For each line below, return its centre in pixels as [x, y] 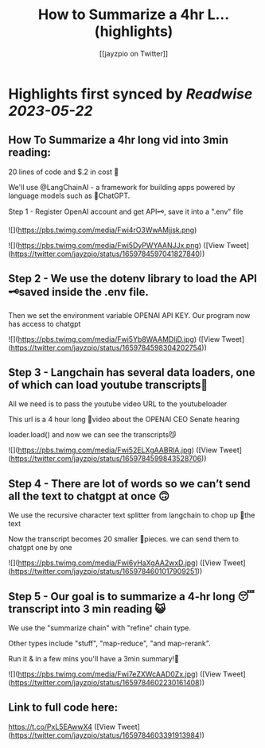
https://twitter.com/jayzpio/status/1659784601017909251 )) [107, 572]
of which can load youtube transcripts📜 [108, 384]
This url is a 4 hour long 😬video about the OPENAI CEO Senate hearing [124, 420]
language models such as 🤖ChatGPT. [69, 196]
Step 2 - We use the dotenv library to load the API [132, 279]
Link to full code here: [63, 708]
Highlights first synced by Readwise [131, 94]
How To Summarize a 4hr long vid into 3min [119, 140]
